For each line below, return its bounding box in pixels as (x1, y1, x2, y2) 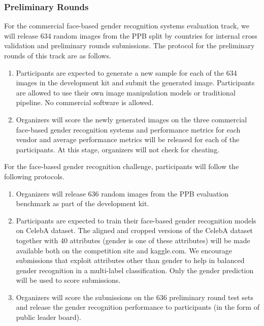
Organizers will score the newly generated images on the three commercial (16, 114, 247, 124)
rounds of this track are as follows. (4, 50, 111, 60)
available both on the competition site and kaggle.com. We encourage (16, 245, 232, 255)
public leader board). (16, 312, 81, 322)
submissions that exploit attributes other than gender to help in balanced (16, 255, 245, 266)
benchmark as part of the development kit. (16, 198, 149, 209)
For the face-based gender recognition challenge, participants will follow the (4, 161, 239, 172)
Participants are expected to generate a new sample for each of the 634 (16, 67, 237, 78)
